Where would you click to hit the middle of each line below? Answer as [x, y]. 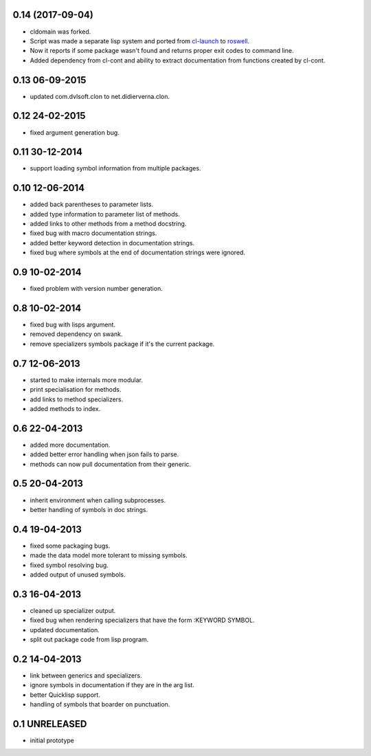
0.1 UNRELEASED [50, 724]
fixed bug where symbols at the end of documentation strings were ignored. [137, 253]
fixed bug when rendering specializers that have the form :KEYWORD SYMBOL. [142, 620]
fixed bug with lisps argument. [73, 325]
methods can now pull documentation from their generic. [111, 464]
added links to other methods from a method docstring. [108, 224]
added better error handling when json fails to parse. [104, 454]
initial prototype [52, 741]
